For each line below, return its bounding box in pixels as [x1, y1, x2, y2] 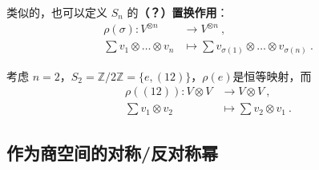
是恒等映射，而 [232, 67, 312, 84]
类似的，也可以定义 [6, 4, 107, 20]
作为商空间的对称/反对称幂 [6, 140, 219, 164]
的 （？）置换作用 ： [127, 4, 228, 20]
